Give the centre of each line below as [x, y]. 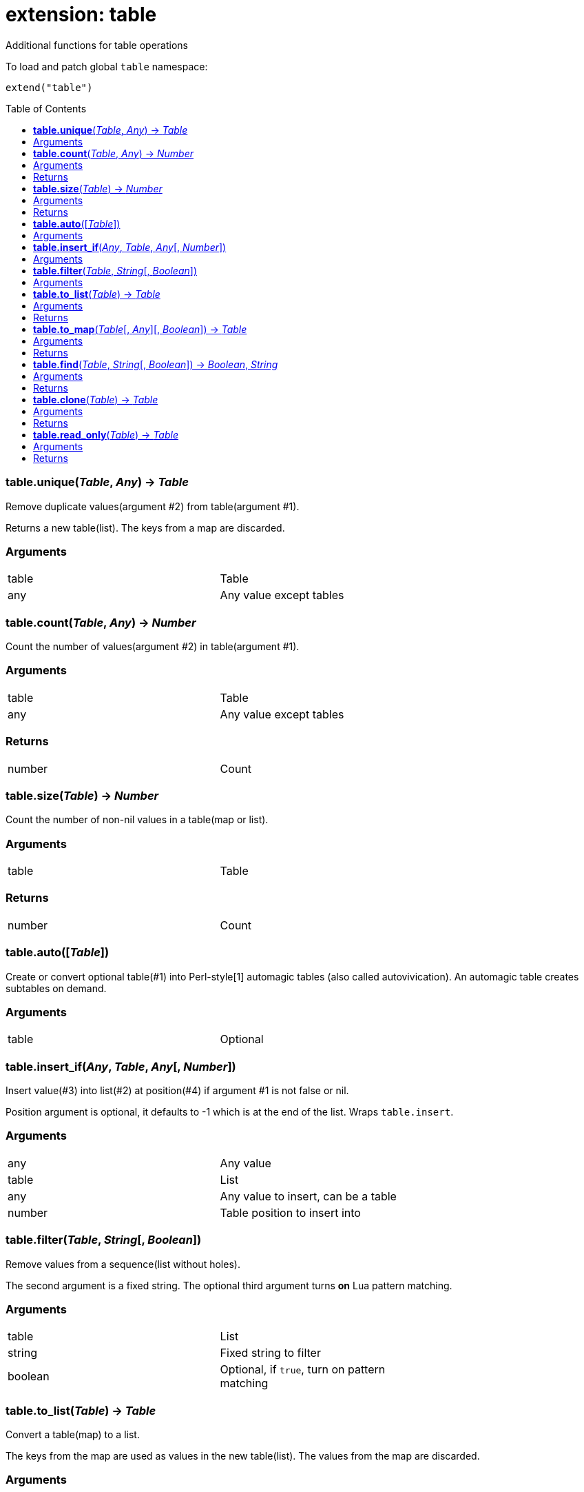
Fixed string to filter [270, 1353]
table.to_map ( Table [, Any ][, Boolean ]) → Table [140, 329]
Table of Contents [46, 108]
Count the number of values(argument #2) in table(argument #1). [153, 646]
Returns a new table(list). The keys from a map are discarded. [145, 527]
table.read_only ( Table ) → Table [106, 434]
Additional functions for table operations [97, 45]
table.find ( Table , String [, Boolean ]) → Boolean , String [156, 364]
